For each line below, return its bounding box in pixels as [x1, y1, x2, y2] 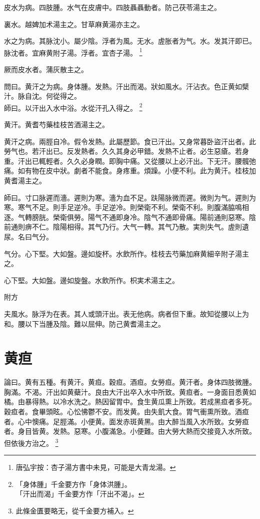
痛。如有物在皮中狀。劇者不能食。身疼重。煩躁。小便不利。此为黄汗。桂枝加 [4, 165, 256, 176]
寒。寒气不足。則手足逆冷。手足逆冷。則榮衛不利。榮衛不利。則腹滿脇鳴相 [4, 202, 249, 212]
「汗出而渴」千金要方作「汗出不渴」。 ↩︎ [15, 488, 144, 499]
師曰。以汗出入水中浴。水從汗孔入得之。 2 [4, 101, 142, 113]
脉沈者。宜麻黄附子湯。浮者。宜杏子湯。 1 [4, 46, 142, 58]
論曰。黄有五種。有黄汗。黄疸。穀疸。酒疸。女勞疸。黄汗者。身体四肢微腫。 [4, 377, 256, 387]
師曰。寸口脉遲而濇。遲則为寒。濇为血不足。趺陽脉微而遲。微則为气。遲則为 [4, 192, 256, 202]
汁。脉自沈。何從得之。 [4, 91, 81, 101]
